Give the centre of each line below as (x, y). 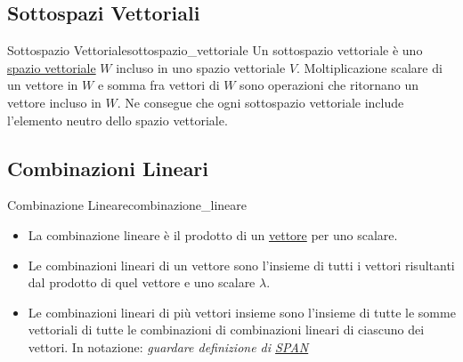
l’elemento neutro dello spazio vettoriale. (118, 120)
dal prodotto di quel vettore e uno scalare (142, 282)
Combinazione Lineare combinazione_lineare (127, 205)
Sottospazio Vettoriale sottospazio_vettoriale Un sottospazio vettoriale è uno (215, 50)
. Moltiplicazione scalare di (370, 67)
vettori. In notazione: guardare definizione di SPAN (168, 346)
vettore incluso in (54, 102)
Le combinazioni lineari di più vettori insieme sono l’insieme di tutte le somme (242, 312)
